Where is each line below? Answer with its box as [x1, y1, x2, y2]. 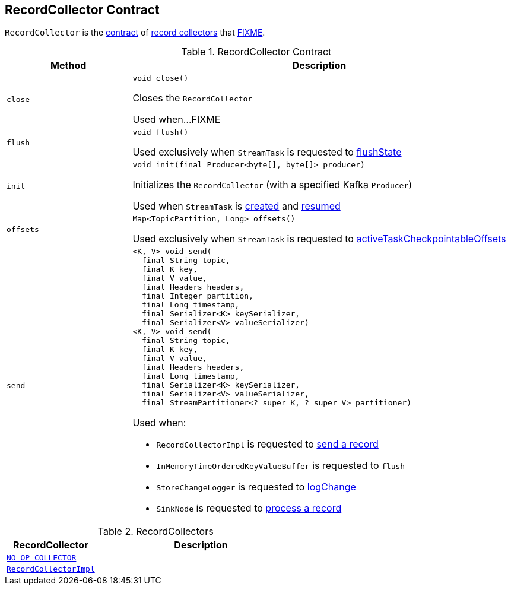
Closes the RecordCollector [132, 92, 253, 104]
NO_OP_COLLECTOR [7, 553, 77, 563]
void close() [132, 74, 189, 83]
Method [50, 59, 87, 72]
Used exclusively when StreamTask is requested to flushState [132, 146, 402, 158]
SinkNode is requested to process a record [156, 502, 342, 515]
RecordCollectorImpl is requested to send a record [156, 438, 379, 451]
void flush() [132, 128, 189, 137]
